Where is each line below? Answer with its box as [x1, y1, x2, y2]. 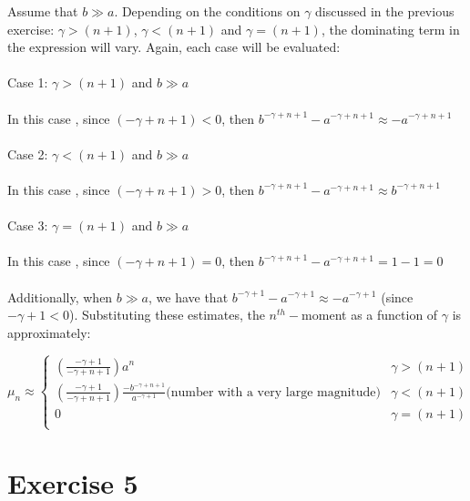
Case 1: [7, 73, 48, 92]
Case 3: [7, 216, 48, 235]
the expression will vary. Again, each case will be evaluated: [7, 37, 341, 56]
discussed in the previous [315, 2, 455, 20]
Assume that [7, 2, 78, 20]
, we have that [148, 287, 229, 306]
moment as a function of [301, 305, 438, 324]
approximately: [7, 322, 91, 342]
